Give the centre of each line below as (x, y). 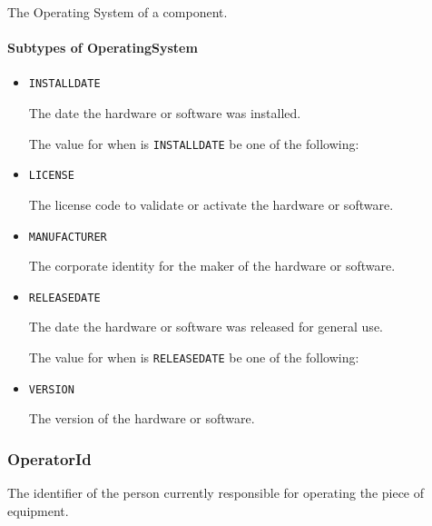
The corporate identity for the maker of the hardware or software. (212, 266)
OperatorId (49, 458)
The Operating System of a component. (118, 12)
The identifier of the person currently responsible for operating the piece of (216, 493)
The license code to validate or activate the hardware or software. (211, 204)
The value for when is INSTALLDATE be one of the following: (194, 143)
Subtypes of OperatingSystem (103, 48)
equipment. (38, 510)
